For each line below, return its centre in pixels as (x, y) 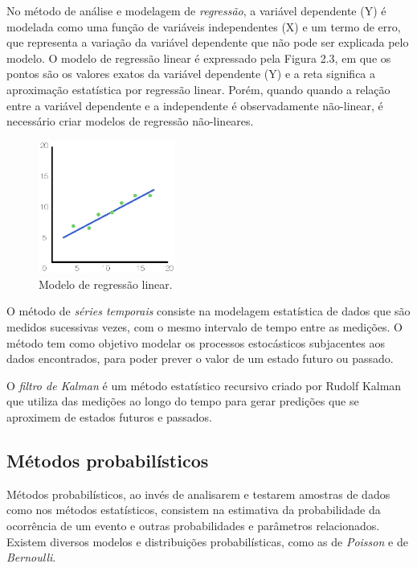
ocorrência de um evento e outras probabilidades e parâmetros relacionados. (193, 525)
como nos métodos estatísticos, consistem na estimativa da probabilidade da (194, 510)
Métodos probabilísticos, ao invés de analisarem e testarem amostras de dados (198, 494)
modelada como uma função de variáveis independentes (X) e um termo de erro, (204, 26)
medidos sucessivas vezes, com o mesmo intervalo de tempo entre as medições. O (204, 326)
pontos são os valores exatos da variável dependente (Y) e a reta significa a (191, 74)
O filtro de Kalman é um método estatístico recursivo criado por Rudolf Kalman (204, 385)
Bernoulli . (31, 557)
